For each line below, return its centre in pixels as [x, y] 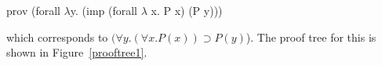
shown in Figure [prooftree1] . [77, 52]
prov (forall [33, 10]
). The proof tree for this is [311, 37]
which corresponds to [57, 37]
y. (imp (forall [104, 10]
